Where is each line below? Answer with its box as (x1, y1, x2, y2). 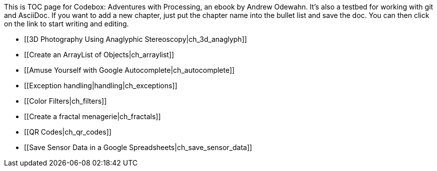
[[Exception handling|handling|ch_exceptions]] (24, 81, 177, 90)
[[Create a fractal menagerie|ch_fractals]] (24, 112, 161, 121)
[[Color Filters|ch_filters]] (24, 97, 107, 105)
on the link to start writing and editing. (4, 19, 129, 28)
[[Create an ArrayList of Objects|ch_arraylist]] (24, 50, 174, 59)
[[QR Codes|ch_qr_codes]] (24, 128, 111, 136)
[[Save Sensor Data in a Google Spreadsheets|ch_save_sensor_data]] (24, 143, 252, 152)
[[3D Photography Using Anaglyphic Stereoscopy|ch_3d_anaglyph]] (24, 35, 247, 43)
